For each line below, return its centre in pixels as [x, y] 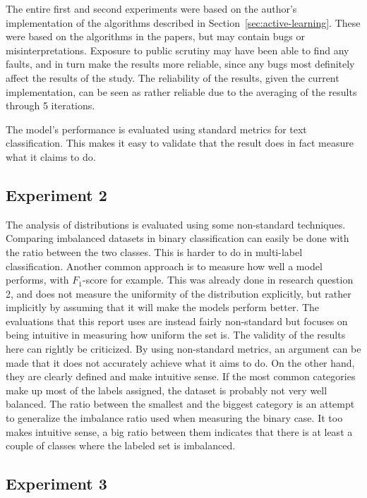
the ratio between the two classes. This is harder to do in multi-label [154, 251]
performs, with [37, 280]
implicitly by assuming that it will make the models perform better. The [163, 307]
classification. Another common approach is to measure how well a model [164, 266]
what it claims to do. [51, 156]
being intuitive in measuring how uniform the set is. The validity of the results [176, 335]
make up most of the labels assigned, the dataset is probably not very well [167, 390]
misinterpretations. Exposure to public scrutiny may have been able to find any [178, 50]
